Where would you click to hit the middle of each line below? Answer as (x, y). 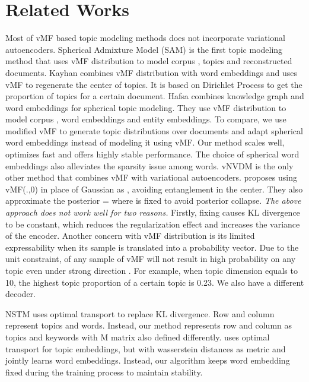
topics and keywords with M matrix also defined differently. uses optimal (138, 337)
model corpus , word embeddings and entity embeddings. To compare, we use (146, 119)
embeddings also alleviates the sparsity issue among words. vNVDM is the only (149, 165)
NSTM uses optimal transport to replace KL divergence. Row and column (140, 313)
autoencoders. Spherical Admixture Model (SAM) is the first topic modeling (144, 49)
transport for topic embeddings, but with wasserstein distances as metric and (146, 348)
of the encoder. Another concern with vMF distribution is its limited (130, 236)
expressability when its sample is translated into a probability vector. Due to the (152, 247)
